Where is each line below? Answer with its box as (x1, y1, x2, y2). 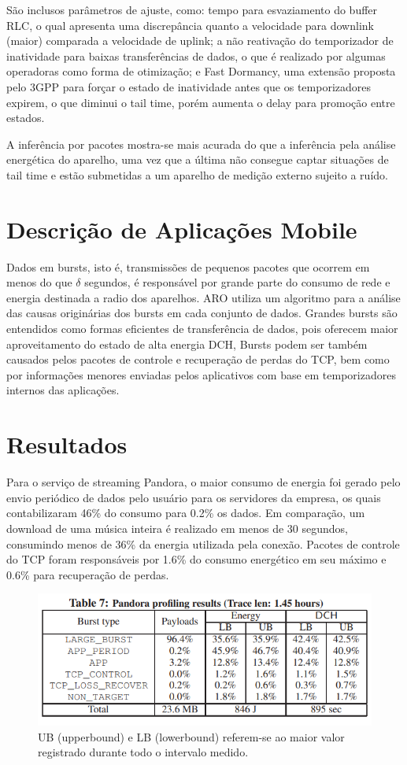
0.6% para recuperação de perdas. (6, 566, 169, 582)
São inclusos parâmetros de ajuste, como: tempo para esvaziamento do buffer (6, 2, 378, 17)
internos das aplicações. (6, 382, 120, 398)
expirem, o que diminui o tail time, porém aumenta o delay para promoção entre (6, 94, 395, 110)
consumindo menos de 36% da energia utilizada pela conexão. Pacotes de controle (6, 535, 400, 552)
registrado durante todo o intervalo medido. (38, 744, 249, 760)
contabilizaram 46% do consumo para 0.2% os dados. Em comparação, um (6, 504, 365, 521)
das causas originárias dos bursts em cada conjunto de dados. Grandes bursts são (6, 305, 398, 321)
